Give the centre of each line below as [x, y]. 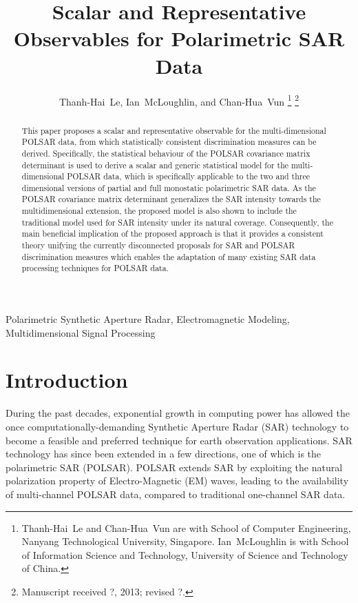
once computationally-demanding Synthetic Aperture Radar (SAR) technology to [177, 426]
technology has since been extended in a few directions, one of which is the [164, 454]
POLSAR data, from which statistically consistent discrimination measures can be [169, 142]
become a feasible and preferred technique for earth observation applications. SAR [179, 440]
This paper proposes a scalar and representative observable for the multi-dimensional [174, 130]
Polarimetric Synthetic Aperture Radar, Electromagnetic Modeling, [148, 319]
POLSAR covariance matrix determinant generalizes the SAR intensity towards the [171, 199]
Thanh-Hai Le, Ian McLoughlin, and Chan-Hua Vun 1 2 [179, 100]
